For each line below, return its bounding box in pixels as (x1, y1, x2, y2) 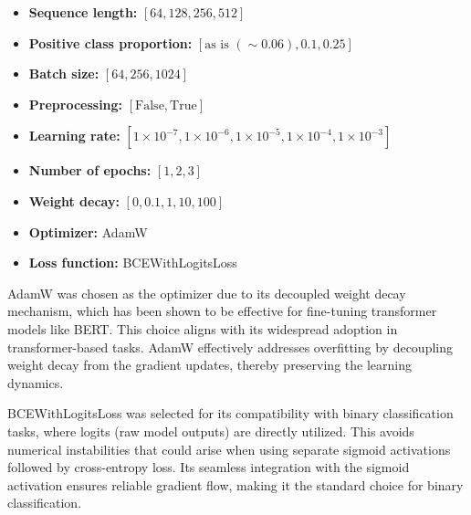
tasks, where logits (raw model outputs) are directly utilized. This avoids (7, 421, 414, 440)
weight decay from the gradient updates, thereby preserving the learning (7, 355, 412, 374)
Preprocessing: (28, 94, 123, 113)
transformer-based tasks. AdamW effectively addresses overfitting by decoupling (7, 337, 453, 356)
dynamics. (7, 373, 64, 392)
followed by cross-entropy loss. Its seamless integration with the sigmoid (7, 457, 410, 477)
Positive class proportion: (28, 33, 193, 52)
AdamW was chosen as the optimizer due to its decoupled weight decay (7, 283, 406, 302)
